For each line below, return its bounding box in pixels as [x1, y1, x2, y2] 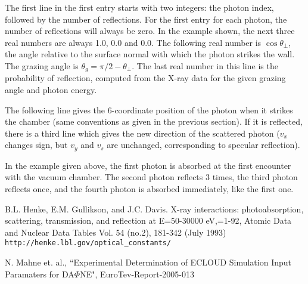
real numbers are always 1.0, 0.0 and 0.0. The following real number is [5, 36, 262, 48]
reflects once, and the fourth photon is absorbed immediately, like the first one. [5, 183, 294, 195]
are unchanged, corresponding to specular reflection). [107, 138, 300, 151]
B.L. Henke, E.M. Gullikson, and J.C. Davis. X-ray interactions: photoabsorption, [5, 202, 304, 215]
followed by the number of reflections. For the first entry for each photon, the [5, 13, 287, 25]
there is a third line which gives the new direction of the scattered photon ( [5, 126, 280, 139]
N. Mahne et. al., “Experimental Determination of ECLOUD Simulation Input [5, 256, 291, 268]
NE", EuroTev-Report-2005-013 [80, 267, 195, 280]
